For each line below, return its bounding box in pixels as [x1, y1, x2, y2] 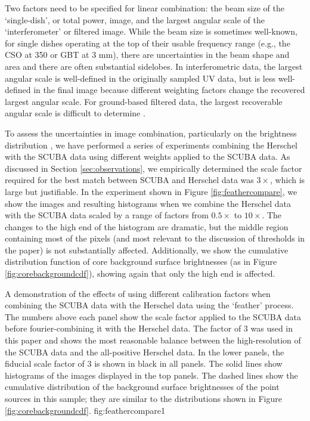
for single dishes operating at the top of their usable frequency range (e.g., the [5, 36, 290, 49]
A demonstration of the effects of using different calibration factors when [5, 287, 271, 299]
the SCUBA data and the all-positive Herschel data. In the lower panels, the [5, 345, 284, 358]
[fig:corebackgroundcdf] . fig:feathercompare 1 [5, 404, 165, 416]
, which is [270, 174, 305, 186]
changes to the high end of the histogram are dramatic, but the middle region [5, 220, 289, 233]
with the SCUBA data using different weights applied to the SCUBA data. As [5, 150, 290, 163]
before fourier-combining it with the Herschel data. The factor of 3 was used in [5, 322, 293, 335]
